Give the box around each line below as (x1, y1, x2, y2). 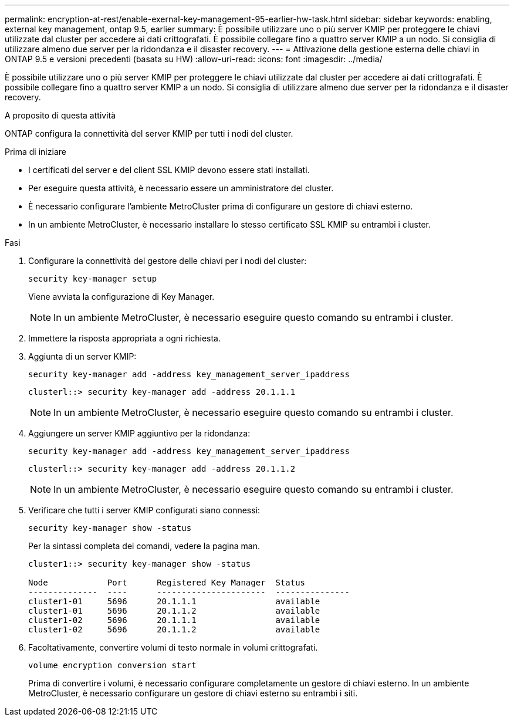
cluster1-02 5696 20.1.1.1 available (28, 615, 320, 625)
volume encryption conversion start (28, 661, 197, 670)
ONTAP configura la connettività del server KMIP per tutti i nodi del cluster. (5, 128, 293, 138)
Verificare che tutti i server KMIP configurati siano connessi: (28, 505, 261, 515)
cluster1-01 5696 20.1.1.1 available (28, 597, 320, 606)
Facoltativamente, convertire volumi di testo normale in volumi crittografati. (28, 642, 318, 652)
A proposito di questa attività (5, 110, 116, 120)
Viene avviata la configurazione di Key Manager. (28, 292, 215, 302)
